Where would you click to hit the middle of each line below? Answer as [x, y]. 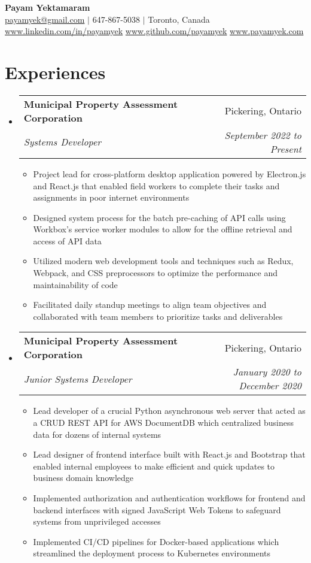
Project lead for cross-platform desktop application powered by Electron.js [170, 173]
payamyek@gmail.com [45, 19]
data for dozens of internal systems [97, 434]
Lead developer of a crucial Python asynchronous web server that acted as [169, 411]
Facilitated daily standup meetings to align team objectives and [150, 305]
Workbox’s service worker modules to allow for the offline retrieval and [163, 229]
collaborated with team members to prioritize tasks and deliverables [158, 316]
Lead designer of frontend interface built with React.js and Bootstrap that [169, 454]
